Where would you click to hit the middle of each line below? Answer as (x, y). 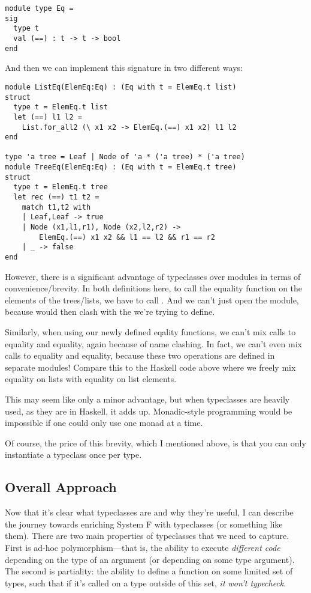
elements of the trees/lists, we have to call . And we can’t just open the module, (152, 300)
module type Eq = (39, 8)
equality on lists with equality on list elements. (91, 379)
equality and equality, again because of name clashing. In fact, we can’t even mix (153, 343)
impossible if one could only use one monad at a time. (104, 423)
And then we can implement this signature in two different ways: (124, 68)
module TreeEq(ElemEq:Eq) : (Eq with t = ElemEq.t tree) (121, 167)
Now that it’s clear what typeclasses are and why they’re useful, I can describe (149, 512)
